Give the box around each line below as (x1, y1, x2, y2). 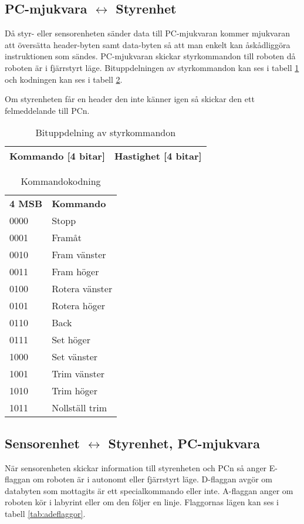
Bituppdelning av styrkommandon (35, 126, 176, 140)
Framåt (52, 231, 82, 245)
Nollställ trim (52, 401, 107, 415)
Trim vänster (52, 367, 105, 381)
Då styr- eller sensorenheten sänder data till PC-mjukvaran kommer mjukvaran (5, 27, 290, 39)
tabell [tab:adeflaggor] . (5, 507, 86, 519)
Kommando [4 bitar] (9, 149, 106, 163)
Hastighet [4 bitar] (114, 149, 202, 163)
